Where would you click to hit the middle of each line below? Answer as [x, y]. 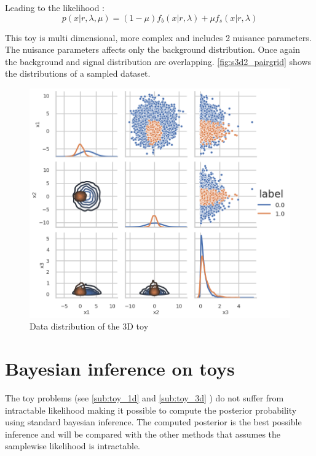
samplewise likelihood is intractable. [73, 446]
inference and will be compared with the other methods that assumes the [143, 434]
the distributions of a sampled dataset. [78, 73]
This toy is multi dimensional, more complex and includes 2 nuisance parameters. [158, 37]
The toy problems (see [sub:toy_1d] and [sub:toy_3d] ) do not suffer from [144, 397]
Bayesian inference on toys [120, 369]
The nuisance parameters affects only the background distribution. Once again [152, 49]
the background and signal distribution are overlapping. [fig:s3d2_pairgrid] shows [158, 61]
